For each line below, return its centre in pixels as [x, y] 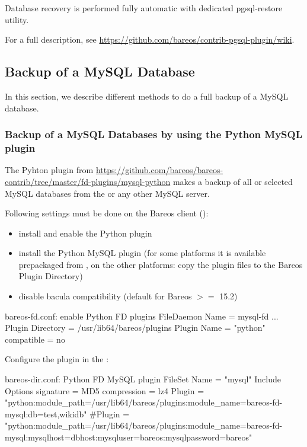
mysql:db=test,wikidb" [46, 414]
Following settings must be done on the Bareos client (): [107, 213]
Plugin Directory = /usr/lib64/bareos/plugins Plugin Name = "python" [135, 328]
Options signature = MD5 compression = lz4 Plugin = [105, 390]
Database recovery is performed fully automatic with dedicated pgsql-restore [144, 8]
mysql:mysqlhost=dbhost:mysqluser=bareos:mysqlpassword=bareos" [129, 437]
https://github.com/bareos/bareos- [159, 170]
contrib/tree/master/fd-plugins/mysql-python [88, 181]
